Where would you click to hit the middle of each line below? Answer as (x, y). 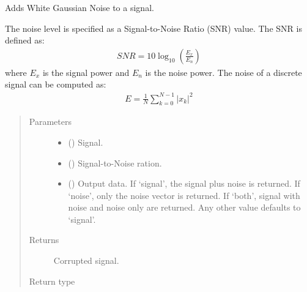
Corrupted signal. (86, 260)
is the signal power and (86, 72)
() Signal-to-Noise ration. (115, 163)
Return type (52, 281)
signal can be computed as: (56, 84)
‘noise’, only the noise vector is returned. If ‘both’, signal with (184, 195)
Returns (44, 240)
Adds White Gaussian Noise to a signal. (80, 7)
